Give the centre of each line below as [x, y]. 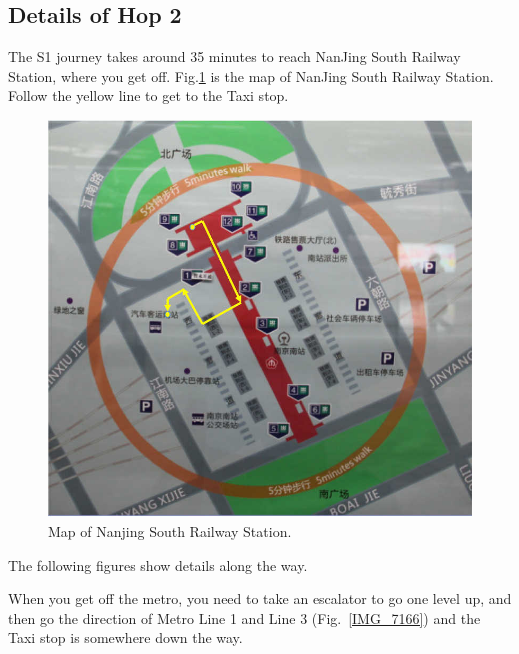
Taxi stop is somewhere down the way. [125, 637]
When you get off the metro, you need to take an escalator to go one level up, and [260, 598]
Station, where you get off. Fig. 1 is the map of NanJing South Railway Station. [251, 75]
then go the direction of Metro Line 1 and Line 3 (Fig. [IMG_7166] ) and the [244, 617]
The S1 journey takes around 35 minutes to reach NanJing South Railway [234, 56]
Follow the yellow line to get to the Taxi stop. [148, 95]
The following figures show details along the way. [158, 564]
